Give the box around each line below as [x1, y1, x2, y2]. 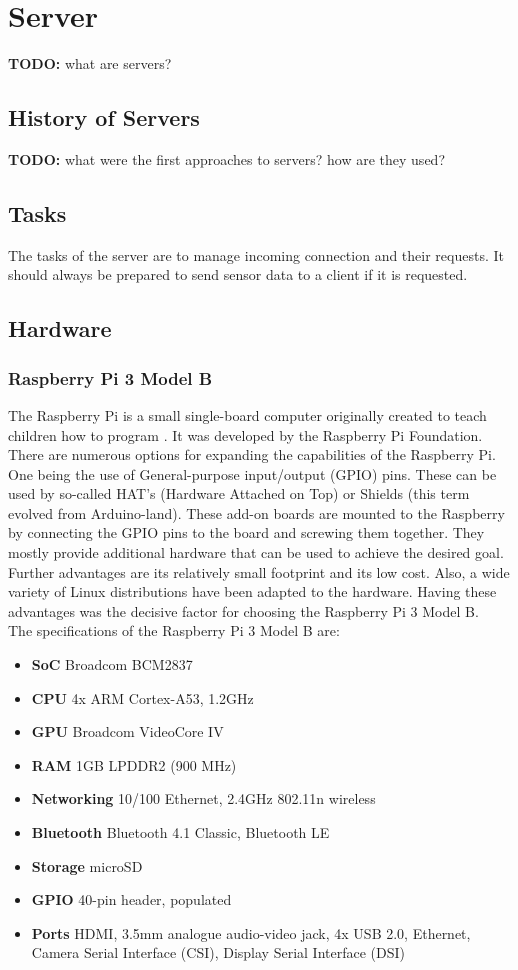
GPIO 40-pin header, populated [31, 889, 232, 910]
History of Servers [8, 102, 200, 133]
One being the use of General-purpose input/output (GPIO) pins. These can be [8, 463, 497, 484]
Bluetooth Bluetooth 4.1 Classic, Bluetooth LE [31, 822, 330, 842]
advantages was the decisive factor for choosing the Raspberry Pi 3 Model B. [8, 600, 479, 621]
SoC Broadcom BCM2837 [31, 654, 193, 675]
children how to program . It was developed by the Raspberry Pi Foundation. [8, 424, 483, 445]
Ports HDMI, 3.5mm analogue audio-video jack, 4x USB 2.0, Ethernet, [31, 922, 471, 943]
